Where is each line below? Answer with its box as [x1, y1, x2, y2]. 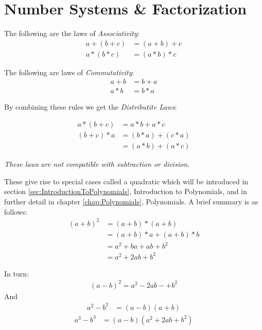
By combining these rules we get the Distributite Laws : [4, 101, 177, 112]
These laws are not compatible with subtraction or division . [4, 159, 190, 169]
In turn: [4, 268, 29, 279]
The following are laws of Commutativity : [4, 66, 134, 77]
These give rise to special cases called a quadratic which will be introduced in [4, 176, 249, 186]
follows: [4, 206, 28, 217]
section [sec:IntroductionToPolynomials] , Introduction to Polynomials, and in [4, 186, 247, 197]
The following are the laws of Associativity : [4, 28, 139, 39]
